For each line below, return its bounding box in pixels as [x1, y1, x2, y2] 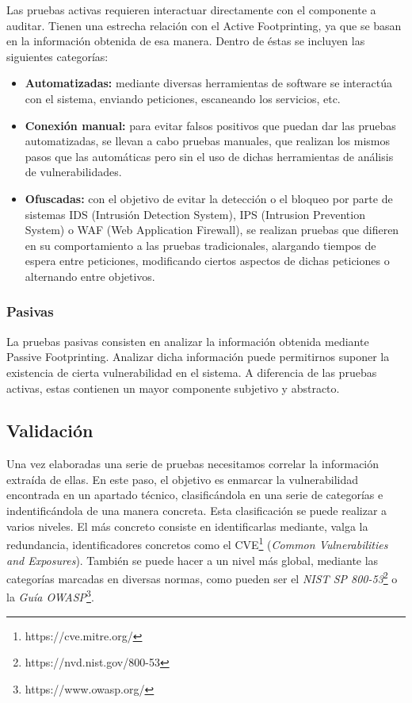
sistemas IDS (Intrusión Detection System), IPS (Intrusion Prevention [25, 206, 365, 222]
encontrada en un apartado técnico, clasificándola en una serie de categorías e [6, 486, 383, 503]
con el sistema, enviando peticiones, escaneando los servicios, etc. [25, 90, 341, 106]
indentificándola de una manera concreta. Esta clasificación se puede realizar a [6, 502, 387, 519]
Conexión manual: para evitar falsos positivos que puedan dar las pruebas [25, 117, 396, 133]
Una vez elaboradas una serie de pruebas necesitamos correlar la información [6, 455, 380, 472]
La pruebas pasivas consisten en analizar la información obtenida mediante [6, 332, 369, 349]
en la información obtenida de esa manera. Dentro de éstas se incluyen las [6, 33, 365, 49]
